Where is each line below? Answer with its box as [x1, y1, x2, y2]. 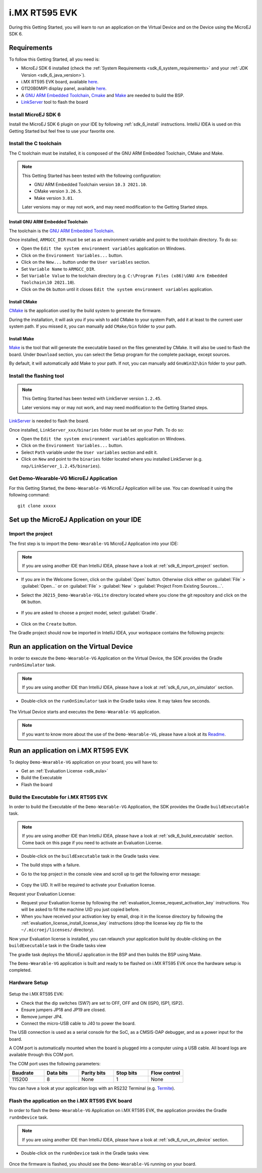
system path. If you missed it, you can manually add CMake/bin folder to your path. [9, 323, 177, 329]
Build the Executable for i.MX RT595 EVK [9, 793, 108, 800]
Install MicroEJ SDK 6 [9, 111, 61, 118]
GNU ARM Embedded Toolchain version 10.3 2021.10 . [34, 182, 147, 188]
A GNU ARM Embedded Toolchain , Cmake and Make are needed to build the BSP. [21, 92, 184, 98]
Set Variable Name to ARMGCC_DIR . [21, 266, 96, 272]
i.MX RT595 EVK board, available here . [21, 79, 99, 85]
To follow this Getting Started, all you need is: [9, 56, 100, 62]
